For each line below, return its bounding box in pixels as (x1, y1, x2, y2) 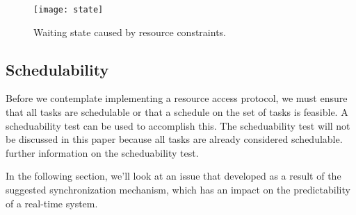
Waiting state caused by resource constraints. (33, 24, 226, 39)
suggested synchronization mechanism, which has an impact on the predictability (6, 182, 350, 197)
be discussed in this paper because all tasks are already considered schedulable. (6, 132, 343, 146)
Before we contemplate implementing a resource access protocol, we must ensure (6, 91, 348, 105)
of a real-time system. (6, 196, 98, 210)
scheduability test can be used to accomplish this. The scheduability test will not (6, 118, 350, 132)
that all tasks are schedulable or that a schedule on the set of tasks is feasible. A (6, 105, 348, 119)
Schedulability (6, 58, 109, 80)
